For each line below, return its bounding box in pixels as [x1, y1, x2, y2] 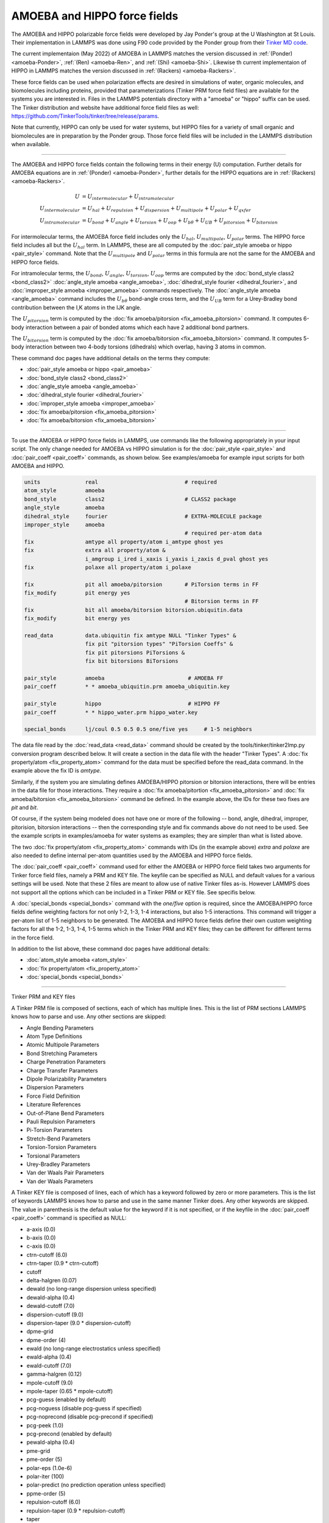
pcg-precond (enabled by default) [26, 1430, 112, 1437]
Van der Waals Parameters [26, 1178, 94, 1185]
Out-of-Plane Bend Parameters [26, 1109, 105, 1117]
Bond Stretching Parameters [26, 1050, 97, 1057]
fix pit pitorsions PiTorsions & [85, 649, 185, 656]
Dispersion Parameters [26, 1084, 84, 1091]
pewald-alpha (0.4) [26, 1438, 75, 1446]
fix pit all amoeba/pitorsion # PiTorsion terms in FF [24, 581, 259, 588]
